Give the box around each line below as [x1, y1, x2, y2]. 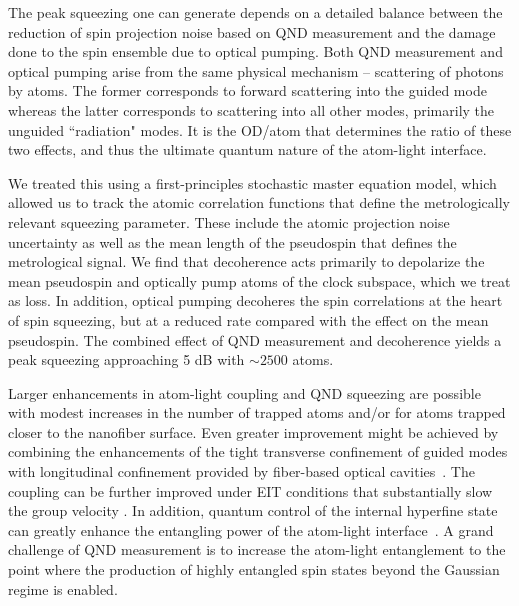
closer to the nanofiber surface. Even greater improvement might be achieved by [8, 421, 499, 442]
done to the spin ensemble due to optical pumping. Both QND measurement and [8, 41, 503, 62]
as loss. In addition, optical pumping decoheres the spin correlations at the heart [8, 290, 503, 311]
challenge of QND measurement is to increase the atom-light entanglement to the [8, 539, 506, 560]
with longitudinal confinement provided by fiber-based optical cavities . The [8, 461, 475, 482]
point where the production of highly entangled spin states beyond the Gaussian [8, 559, 500, 580]
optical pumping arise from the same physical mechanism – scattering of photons [8, 60, 504, 81]
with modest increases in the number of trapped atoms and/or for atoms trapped [8, 402, 506, 423]
